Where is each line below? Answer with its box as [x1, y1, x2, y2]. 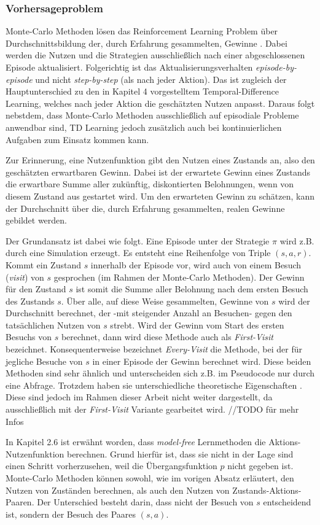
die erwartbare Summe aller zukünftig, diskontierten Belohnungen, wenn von [6, 177, 294, 190]
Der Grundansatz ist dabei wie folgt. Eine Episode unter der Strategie [6, 234, 270, 247]
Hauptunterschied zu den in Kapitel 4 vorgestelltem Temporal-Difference [6, 85, 279, 98]
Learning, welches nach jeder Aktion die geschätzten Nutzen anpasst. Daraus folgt [6, 96, 315, 109]
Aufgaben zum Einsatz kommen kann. [6, 133, 149, 146]
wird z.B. [279, 234, 314, 247]
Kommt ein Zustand [6, 258, 81, 271]
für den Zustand [6, 282, 66, 295]
